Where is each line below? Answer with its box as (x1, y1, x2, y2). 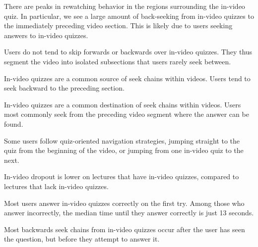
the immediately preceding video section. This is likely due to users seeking (4, 20, 233, 31)
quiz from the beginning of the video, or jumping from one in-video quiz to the (4, 145, 244, 155)
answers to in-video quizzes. (4, 30, 88, 40)
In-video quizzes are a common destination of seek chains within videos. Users (4, 99, 241, 109)
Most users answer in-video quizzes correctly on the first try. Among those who (4, 198, 245, 208)
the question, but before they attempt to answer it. (4, 234, 160, 244)
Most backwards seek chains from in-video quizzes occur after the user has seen (4, 224, 245, 234)
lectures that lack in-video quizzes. (4, 181, 109, 191)
